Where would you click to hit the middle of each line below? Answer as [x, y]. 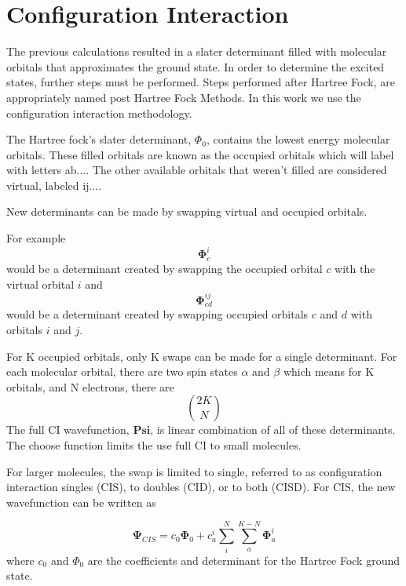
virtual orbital [40, 284]
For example [36, 238]
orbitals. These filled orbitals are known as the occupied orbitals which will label [200, 154]
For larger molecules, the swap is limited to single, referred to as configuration [194, 471]
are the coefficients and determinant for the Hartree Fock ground [243, 560]
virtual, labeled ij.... [54, 185]
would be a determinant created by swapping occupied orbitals [157, 314]
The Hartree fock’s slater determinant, [99, 139]
